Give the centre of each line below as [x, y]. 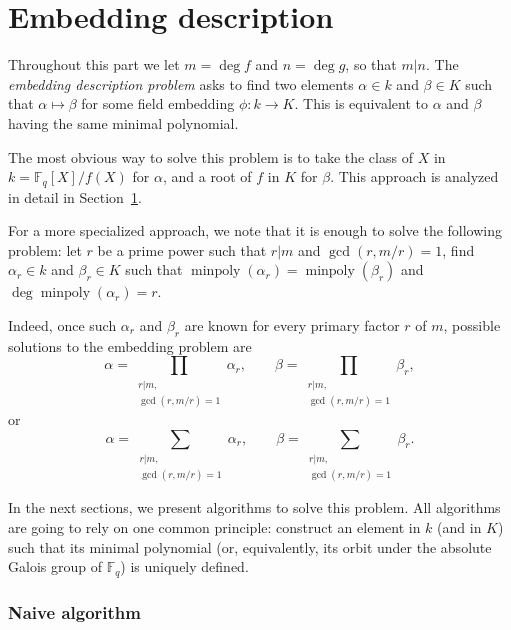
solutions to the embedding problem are [130, 345]
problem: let [45, 249]
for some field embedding [158, 103]
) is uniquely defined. [184, 566]
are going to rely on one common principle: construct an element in [214, 527]
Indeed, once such [62, 324]
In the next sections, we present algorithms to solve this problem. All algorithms [254, 507]
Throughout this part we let [94, 64]
